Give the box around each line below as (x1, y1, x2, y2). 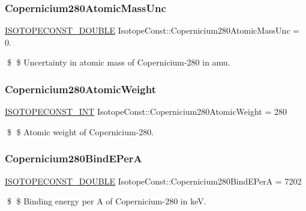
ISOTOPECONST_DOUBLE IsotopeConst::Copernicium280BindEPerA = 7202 (5, 174, 302, 187)
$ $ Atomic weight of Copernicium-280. (7, 125, 154, 138)
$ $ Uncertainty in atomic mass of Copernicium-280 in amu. (7, 56, 230, 69)
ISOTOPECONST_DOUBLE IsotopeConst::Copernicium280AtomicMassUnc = (5, 24, 300, 37)
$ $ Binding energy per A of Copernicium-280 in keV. (7, 195, 206, 207)
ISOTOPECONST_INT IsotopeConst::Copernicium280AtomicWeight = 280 (5, 105, 287, 118)
